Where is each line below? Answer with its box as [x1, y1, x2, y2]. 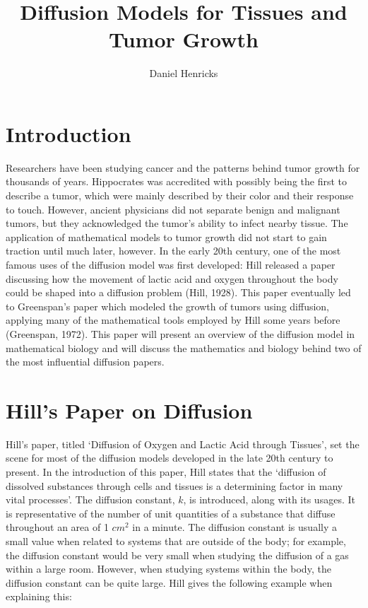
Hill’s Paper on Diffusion [6, 395, 253, 424]
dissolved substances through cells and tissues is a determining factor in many [6, 478, 343, 493]
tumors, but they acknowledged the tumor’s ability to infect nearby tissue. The [6, 216, 348, 230]
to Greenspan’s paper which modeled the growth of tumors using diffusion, [6, 298, 329, 313]
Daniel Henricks [149, 66, 218, 81]
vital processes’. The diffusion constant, [6, 492, 175, 507]
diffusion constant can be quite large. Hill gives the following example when [6, 575, 333, 590]
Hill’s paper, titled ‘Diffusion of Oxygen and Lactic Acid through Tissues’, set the [6, 436, 360, 451]
